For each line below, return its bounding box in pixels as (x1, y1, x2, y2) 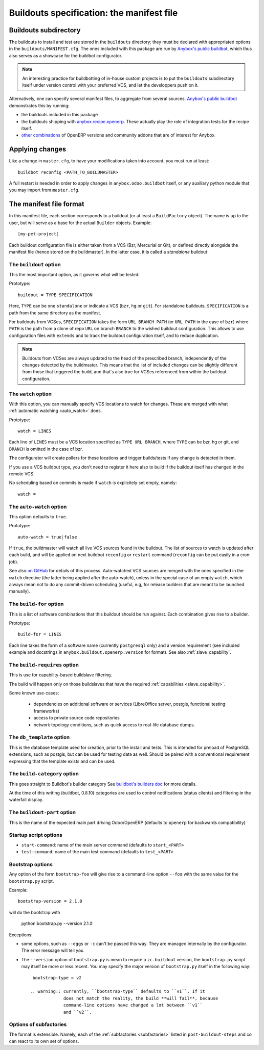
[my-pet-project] (18, 231, 59, 237)
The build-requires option (9, 661, 79, 668)
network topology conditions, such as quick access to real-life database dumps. (33, 721, 195, 728)
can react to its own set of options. (9, 1038, 79, 1044)
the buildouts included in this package (21, 112, 98, 118)
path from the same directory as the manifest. (9, 309, 101, 316)
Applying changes (9, 145, 66, 154)
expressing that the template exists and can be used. (9, 758, 116, 764)
